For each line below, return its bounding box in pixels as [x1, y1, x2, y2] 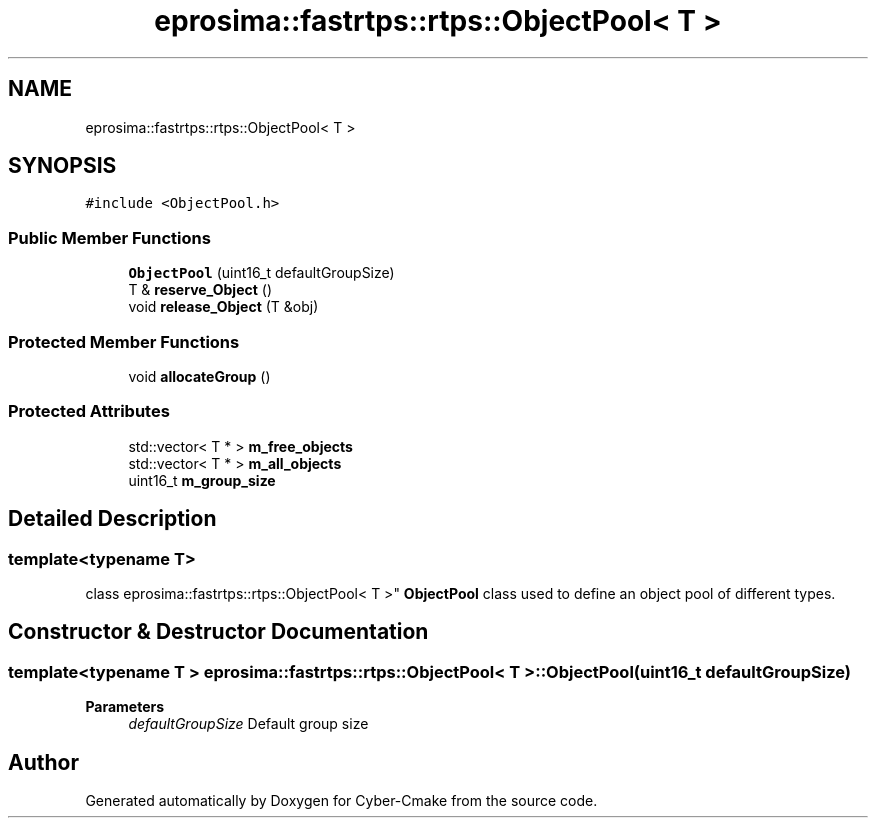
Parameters [85, 698, 165, 716]
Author [8, 749, 79, 775]
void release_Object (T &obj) [128, 298, 319, 316]
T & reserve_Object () [128, 281, 272, 299]
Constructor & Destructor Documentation [8, 619, 429, 645]
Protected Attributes [8, 401, 170, 422]
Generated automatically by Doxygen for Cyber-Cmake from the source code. [85, 791, 598, 809]
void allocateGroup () [128, 367, 271, 385]
